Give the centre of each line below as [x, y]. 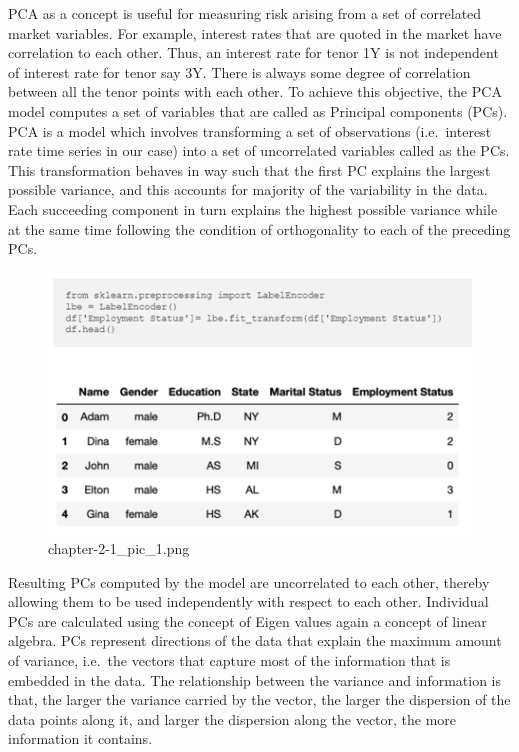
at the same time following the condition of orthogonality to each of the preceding [259, 228]
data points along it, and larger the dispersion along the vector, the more [232, 718]
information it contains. [80, 738]
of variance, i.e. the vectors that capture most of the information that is [229, 660]
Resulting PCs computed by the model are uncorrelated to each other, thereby [249, 581]
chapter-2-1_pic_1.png [119, 548]
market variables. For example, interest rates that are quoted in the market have [255, 32]
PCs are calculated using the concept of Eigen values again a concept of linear [247, 620]
